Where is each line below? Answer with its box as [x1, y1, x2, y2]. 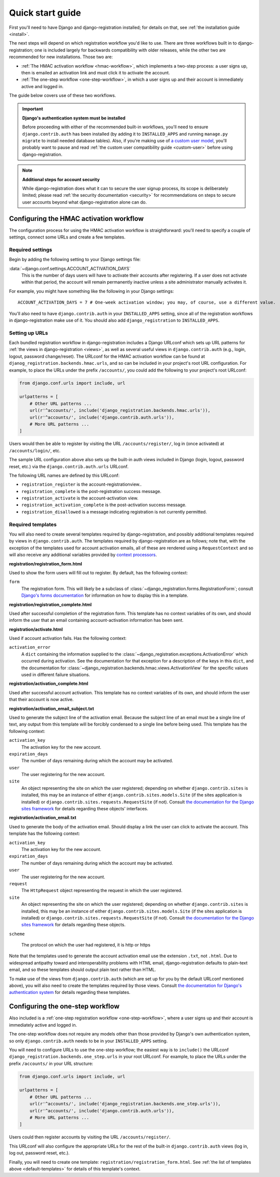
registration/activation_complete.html [9, 681, 89, 686]
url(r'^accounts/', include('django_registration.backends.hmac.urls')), [29, 408, 210, 413]
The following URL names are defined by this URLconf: [9, 472, 120, 478]
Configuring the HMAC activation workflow [9, 214, 144, 223]
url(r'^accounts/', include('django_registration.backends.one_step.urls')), [29, 1101, 221, 1106]
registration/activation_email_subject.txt [9, 706, 94, 711]
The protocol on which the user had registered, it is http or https [21, 942, 151, 948]
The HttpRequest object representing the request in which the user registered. [21, 888, 183, 894]
